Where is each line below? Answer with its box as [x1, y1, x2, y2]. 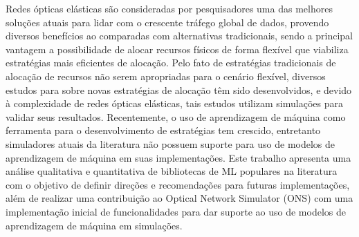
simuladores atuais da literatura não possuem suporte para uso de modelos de [6, 136, 335, 151]
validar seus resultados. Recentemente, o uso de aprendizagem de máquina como [6, 109, 346, 124]
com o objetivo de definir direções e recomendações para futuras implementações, [6, 177, 350, 191]
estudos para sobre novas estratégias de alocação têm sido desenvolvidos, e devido [6, 82, 352, 97]
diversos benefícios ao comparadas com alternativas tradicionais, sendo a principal [6, 28, 353, 43]
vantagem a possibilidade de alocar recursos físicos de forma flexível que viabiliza [6, 41, 349, 56]
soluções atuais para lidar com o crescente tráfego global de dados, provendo [6, 15, 329, 29]
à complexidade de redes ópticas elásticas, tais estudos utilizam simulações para [6, 96, 343, 111]
